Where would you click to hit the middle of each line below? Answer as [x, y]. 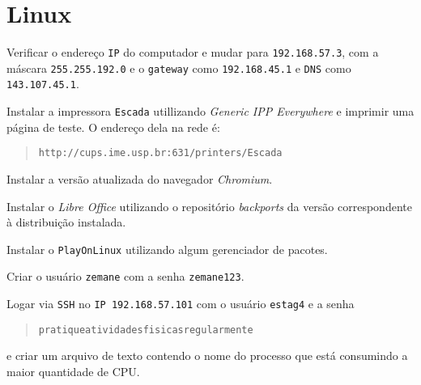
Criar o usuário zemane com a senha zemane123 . [125, 276]
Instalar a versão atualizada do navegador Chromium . [140, 179]
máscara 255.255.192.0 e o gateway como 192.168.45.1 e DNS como [179, 68]
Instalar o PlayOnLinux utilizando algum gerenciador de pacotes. [167, 249]
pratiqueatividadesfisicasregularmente [146, 330]
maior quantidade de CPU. [73, 371]
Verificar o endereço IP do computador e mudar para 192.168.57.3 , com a [193, 52]
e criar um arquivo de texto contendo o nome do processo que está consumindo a [207, 355]
